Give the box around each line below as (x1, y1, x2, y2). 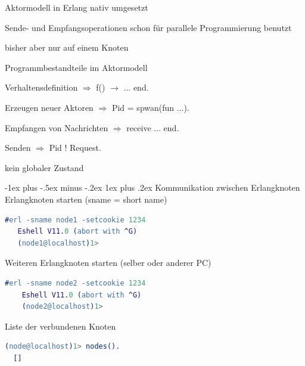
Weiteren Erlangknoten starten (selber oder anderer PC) (5, 256, 211, 269)
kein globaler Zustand (5, 161, 84, 173)
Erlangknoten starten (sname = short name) (5, 193, 167, 205)
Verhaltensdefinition (5, 81, 78, 94)
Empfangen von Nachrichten (5, 121, 108, 134)
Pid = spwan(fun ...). (111, 101, 189, 113)
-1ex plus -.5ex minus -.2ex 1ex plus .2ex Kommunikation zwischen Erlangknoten (5, 181, 300, 194)
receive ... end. (126, 121, 179, 134)
